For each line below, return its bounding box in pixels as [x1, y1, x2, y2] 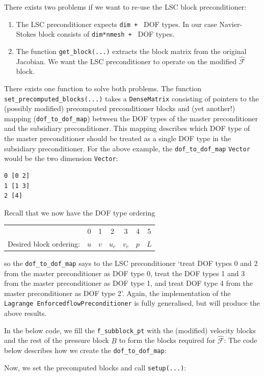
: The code [224, 335, 257, 345]
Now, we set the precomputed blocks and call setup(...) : [4, 362, 187, 372]
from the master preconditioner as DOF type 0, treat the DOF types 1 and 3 [4, 267, 245, 278]
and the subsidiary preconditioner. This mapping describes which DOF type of [4, 123, 250, 133]
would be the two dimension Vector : [4, 153, 118, 164]
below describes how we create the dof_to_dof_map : [4, 345, 167, 356]
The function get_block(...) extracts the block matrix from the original [16, 45, 247, 56]
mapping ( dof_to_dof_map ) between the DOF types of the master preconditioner [4, 113, 258, 123]
